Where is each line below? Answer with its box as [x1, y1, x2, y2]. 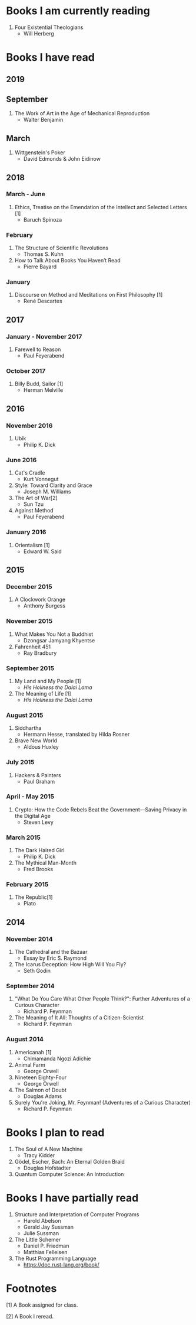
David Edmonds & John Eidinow [23, 155, 101, 163]
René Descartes [23, 297, 63, 305]
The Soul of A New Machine [14, 1145, 83, 1152]
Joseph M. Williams [23, 488, 71, 495]
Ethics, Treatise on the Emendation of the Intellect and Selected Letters [14, 203, 187, 210]
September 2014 [6, 982, 55, 990]
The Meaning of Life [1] [14, 690, 72, 697]
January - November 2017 [6, 332, 82, 340]
